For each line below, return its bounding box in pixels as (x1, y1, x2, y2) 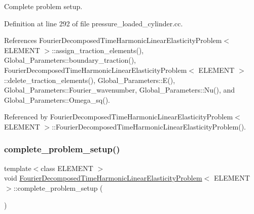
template (4, 162, 31, 173)
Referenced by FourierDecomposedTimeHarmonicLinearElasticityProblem (4, 111, 233, 122)
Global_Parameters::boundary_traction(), (4, 55, 136, 65)
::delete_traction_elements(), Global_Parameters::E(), (4, 74, 175, 85)
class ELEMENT (41, 162, 93, 173)
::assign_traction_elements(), (52, 45, 144, 55)
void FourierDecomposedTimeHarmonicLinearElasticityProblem (4, 173, 202, 183)
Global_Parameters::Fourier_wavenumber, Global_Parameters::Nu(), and (4, 84, 235, 95)
